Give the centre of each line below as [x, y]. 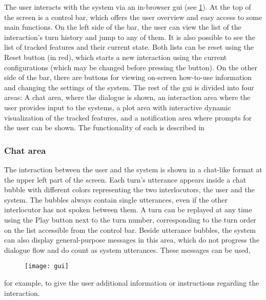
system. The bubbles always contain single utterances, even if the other [116, 199]
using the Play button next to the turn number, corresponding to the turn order [130, 219]
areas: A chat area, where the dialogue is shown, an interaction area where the [127, 97]
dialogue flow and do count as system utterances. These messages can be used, [127, 249]
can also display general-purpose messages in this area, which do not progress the [132, 240]
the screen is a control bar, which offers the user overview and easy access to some [133, 17]
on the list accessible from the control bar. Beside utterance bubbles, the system [130, 229]
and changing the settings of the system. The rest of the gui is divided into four [129, 87]
